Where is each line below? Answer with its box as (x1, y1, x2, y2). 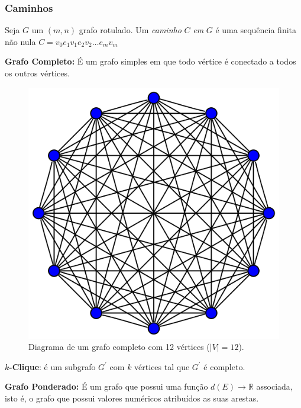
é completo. (203, 360, 245, 372)
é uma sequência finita (215, 24, 297, 36)
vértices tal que (134, 360, 190, 372)
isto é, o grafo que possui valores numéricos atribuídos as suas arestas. (5, 391, 259, 404)
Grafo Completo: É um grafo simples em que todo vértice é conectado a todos (5, 55, 296, 68)
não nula (5, 35, 36, 47)
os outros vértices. (5, 67, 70, 79)
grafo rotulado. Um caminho (79, 24, 182, 36)
